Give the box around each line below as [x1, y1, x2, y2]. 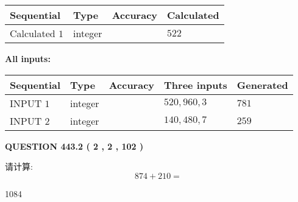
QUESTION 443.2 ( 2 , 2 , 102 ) [5, 139, 144, 152]
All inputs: [5, 52, 51, 64]
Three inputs [164, 77, 227, 92]
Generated [236, 77, 288, 92]
